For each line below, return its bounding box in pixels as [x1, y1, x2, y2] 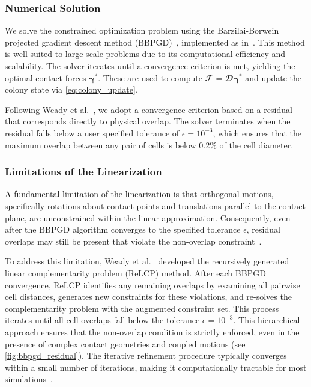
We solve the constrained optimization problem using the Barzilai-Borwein [5, 24, 279, 37]
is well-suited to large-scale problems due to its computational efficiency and [5, 47, 286, 60]
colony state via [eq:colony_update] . [5, 83, 138, 96]
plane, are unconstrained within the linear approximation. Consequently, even [5, 211, 291, 224]
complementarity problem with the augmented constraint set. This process [5, 302, 279, 314]
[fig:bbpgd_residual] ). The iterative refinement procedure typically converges [5, 349, 287, 362]
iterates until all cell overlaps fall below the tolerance [5, 314, 200, 326]
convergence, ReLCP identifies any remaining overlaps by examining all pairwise [5, 278, 300, 291]
